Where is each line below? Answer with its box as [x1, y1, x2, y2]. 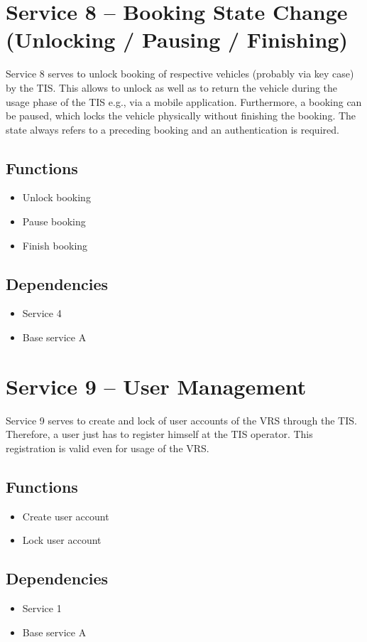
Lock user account [22, 533, 102, 547]
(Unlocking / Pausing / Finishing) [6, 25, 348, 54]
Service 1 [22, 601, 62, 616]
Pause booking [22, 214, 86, 229]
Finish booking [22, 237, 88, 252]
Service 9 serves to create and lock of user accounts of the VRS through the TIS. [6, 412, 357, 427]
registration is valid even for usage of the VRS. [6, 440, 209, 455]
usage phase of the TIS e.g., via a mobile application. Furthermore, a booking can [6, 94, 362, 109]
